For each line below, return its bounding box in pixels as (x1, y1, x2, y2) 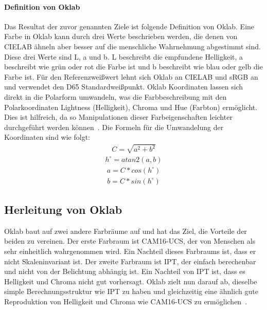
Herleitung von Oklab (4, 201, 122, 217)
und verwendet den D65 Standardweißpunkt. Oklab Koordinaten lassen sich (4, 81, 243, 92)
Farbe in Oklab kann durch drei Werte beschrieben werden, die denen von (4, 31, 238, 42)
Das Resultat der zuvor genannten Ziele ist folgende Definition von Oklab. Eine (4, 21, 255, 31)
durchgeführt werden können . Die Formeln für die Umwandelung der (4, 121, 224, 132)
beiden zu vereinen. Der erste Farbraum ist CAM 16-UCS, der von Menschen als (4, 235, 256, 246)
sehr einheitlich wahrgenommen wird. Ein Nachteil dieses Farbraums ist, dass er (4, 245, 256, 256)
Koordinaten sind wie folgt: (4, 132, 90, 142)
